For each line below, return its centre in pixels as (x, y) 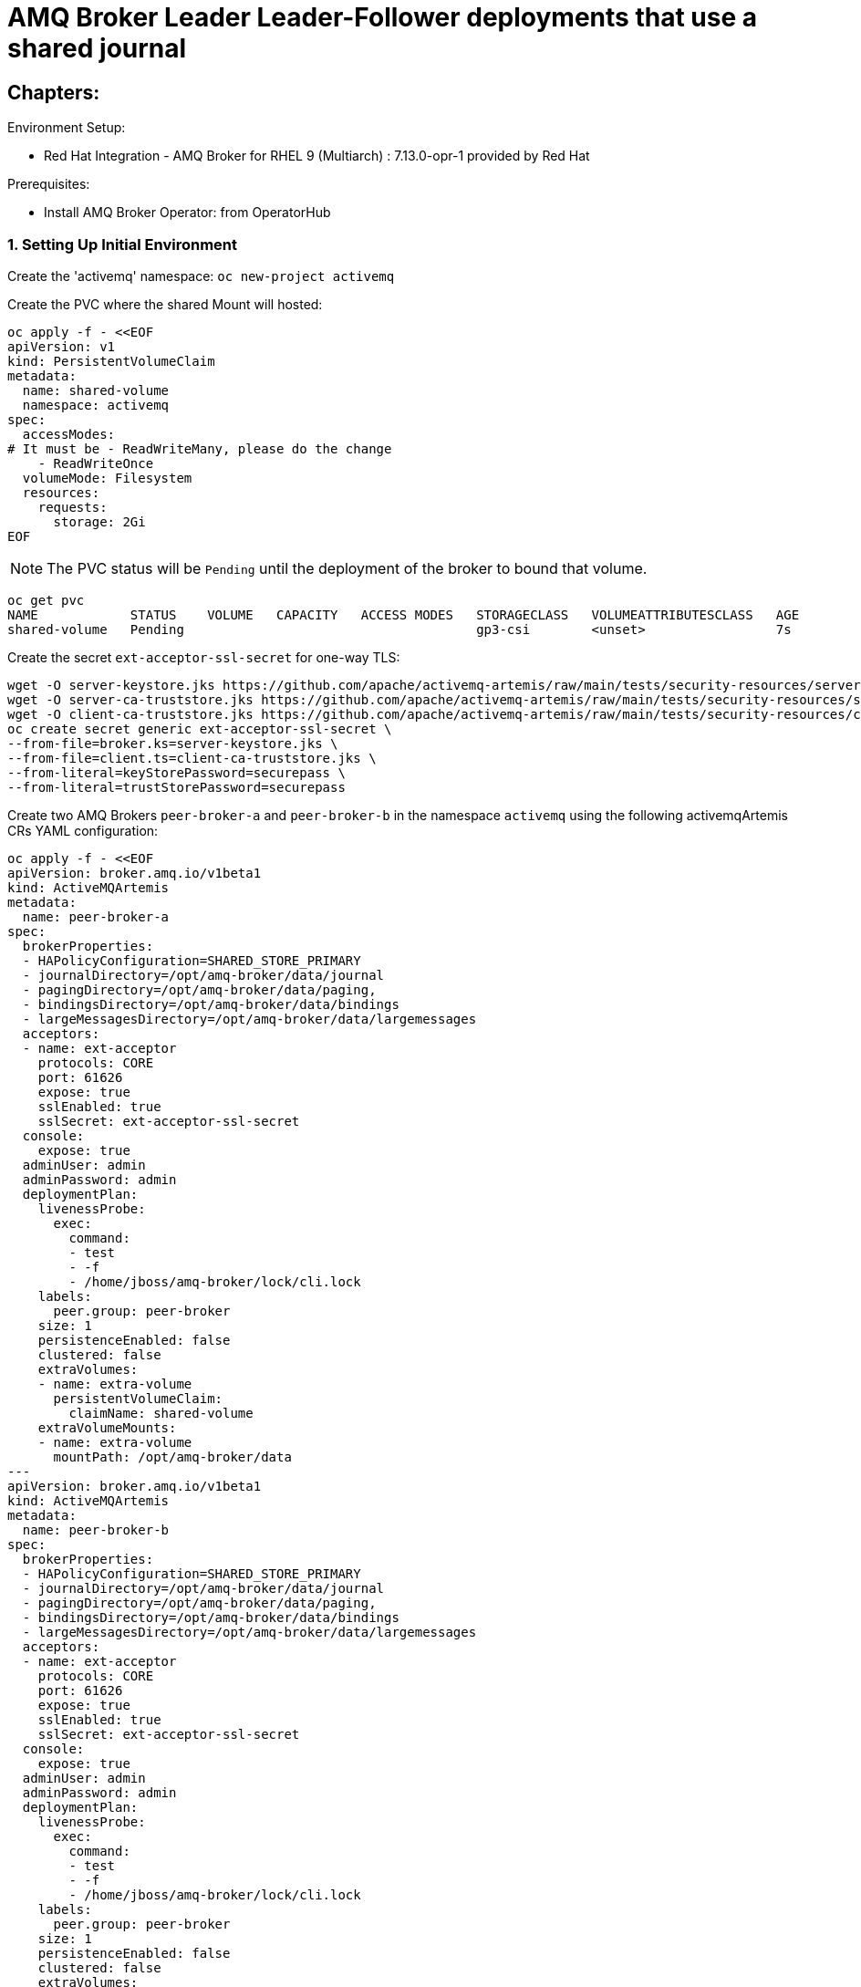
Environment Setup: (67, 128)
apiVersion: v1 (62, 346)
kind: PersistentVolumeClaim (111, 361)
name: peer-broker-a (96, 916)
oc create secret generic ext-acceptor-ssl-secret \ (200, 728)
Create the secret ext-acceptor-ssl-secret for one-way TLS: (204, 657)
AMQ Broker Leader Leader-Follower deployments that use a (382, 17)
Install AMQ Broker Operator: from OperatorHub (187, 213)
